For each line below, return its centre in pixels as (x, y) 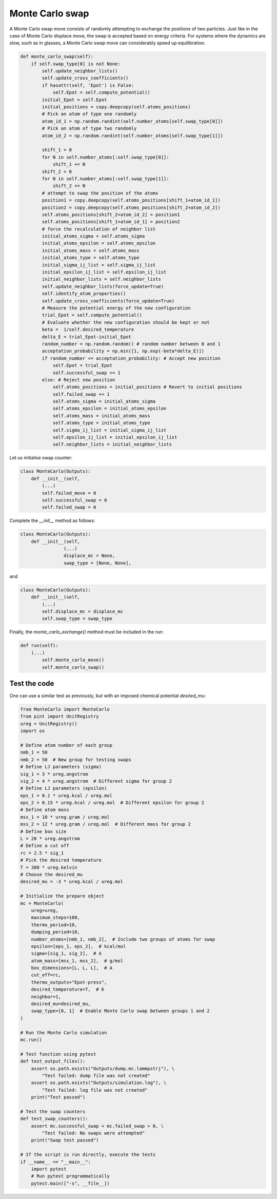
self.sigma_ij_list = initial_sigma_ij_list (110, 430)
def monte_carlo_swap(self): (57, 57)
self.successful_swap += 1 (86, 373)
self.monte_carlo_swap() (73, 667)
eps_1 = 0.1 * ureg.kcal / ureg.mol (66, 795)
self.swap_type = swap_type (77, 619)
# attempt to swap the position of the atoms (100, 193)
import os (33, 731)
